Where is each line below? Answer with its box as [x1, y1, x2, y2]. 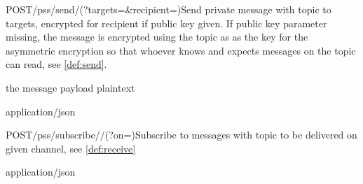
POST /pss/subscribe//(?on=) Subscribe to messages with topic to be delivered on [6, 127, 357, 142]
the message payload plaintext [6, 80, 135, 94]
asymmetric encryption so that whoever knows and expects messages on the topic [6, 43, 356, 57]
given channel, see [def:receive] [6, 141, 136, 155]
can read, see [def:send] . [6, 57, 107, 71]
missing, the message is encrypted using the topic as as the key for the [6, 29, 308, 44]
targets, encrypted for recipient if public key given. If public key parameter [6, 15, 327, 30]
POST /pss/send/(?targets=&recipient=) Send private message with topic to [6, 2, 331, 16]
